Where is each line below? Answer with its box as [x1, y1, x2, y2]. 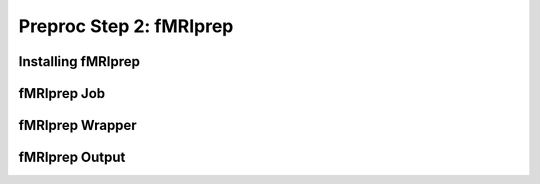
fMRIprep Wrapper [18, 117, 137, 134]
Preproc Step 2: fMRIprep [18, 15, 234, 37]
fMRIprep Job [18, 85, 105, 102]
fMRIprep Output [18, 149, 126, 166]
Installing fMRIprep [18, 53, 140, 70]
